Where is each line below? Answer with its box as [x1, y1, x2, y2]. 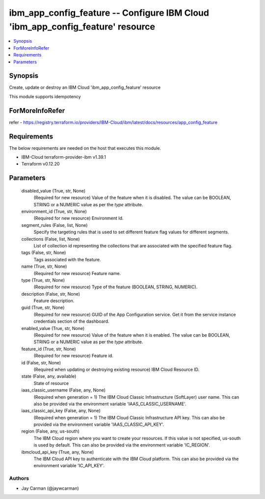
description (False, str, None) [21, 291, 80, 297]
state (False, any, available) [21, 373, 77, 379]
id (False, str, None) [21, 360, 61, 365]
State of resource [33, 380, 69, 386]
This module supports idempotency [9, 93, 81, 99]
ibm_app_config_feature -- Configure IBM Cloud [9, 7, 210, 18]
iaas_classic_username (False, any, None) [21, 387, 106, 393]
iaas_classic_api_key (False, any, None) [21, 408, 101, 414]
